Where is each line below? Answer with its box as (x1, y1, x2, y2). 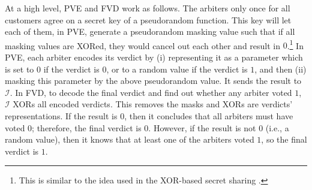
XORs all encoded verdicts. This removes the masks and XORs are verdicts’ (13, 98, 293, 110)
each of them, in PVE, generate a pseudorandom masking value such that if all (5, 25, 295, 38)
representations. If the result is (5, 110, 118, 122)
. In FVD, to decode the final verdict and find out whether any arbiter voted (10, 86, 292, 98)
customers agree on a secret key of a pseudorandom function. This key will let (5, 13, 292, 26)
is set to (5, 62, 34, 75)
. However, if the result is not (148, 121, 256, 134)
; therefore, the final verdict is (32, 121, 142, 134)
